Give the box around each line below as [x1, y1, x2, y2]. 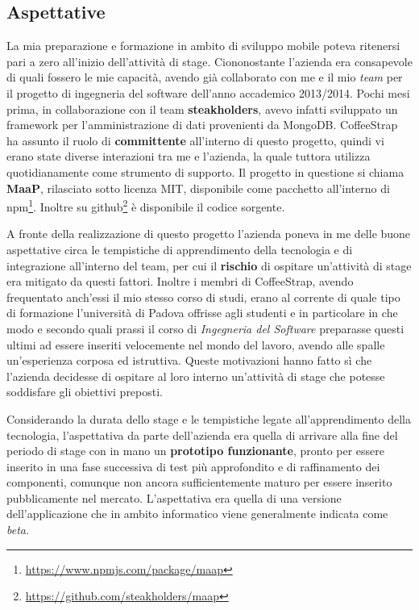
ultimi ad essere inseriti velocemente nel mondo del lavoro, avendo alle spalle [6, 336, 385, 353]
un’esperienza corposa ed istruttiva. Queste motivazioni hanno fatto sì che [6, 352, 372, 369]
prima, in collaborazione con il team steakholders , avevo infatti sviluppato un [6, 100, 398, 117]
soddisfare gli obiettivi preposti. [6, 383, 164, 400]
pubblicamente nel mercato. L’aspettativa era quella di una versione [6, 489, 342, 506]
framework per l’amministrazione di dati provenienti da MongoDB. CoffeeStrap [6, 116, 398, 133]
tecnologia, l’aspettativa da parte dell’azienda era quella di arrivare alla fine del [6, 426, 398, 443]
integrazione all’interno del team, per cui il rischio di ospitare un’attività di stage [6, 257, 412, 274]
